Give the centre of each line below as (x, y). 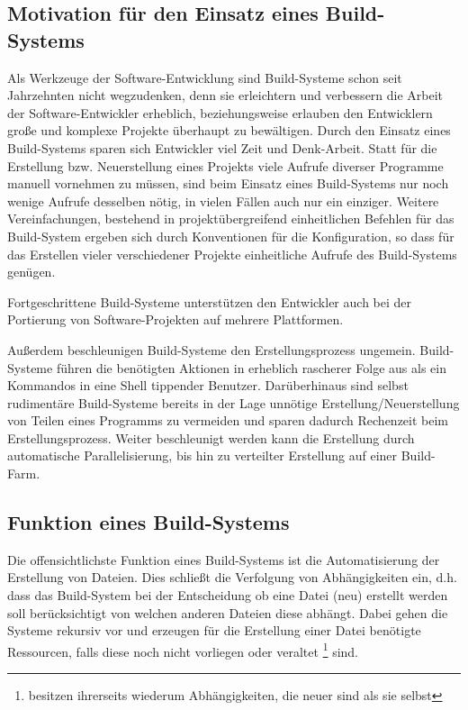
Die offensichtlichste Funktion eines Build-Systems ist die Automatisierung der (224, 559)
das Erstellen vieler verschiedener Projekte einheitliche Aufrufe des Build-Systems (232, 254)
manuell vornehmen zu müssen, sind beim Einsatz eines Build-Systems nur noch (228, 183)
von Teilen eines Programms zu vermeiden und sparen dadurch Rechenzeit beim (228, 420)
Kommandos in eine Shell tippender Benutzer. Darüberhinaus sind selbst (208, 385)
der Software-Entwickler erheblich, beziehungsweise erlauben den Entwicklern (220, 112)
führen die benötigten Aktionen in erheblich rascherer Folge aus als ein (251, 367)
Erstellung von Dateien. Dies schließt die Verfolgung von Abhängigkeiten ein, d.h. (232, 577)
